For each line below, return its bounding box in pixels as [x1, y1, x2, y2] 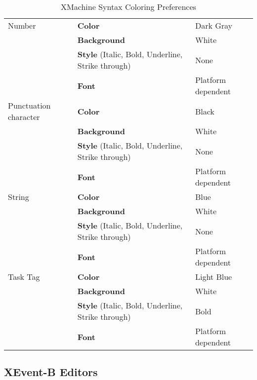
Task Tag [8, 271, 40, 282]
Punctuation [8, 100, 51, 111]
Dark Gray [195, 20, 233, 31]
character [8, 111, 40, 122]
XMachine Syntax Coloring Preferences [61, 1, 196, 12]
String [8, 191, 29, 202]
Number [8, 20, 36, 31]
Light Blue [195, 271, 232, 282]
